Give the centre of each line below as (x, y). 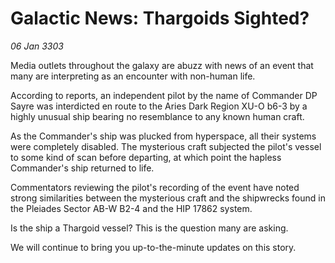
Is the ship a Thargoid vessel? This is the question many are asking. (149, 228)
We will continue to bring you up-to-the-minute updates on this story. (153, 247)
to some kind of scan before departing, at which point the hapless (146, 157)
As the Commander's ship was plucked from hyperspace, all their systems (163, 136)
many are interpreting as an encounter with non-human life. (133, 76)
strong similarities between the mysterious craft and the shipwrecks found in (168, 198)
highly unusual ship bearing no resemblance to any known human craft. (157, 116)
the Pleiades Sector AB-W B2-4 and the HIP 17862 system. (131, 208)
